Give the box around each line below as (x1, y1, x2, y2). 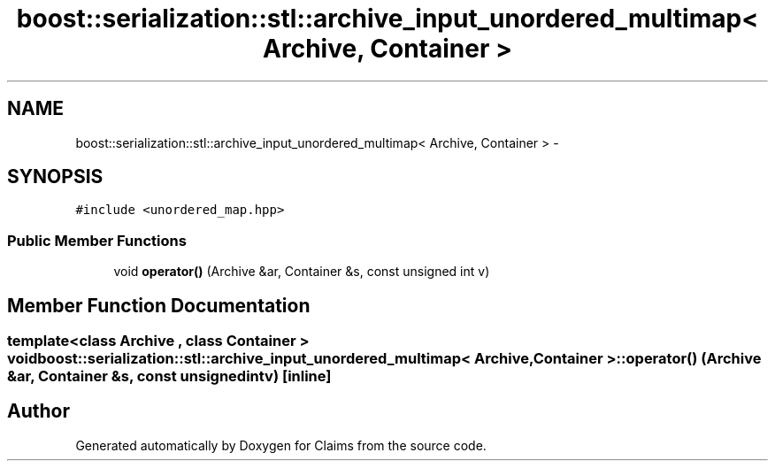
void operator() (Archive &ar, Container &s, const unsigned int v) (113, 264, 490, 280)
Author (7, 400, 70, 423)
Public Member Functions (7, 231, 187, 249)
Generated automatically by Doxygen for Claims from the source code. (75, 437, 487, 453)
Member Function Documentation (7, 294, 311, 317)
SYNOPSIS (7, 165, 104, 188)
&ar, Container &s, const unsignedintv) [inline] (7, 367, 332, 386)
